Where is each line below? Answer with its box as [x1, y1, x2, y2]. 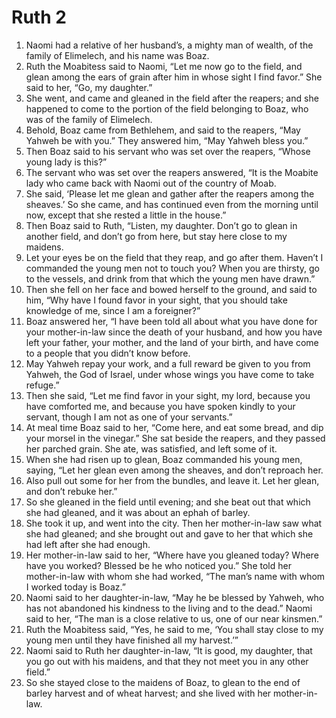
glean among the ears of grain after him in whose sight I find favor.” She [25, 71, 323, 83]
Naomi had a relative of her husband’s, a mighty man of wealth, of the [25, 39, 314, 51]
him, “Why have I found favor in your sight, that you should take [25, 294, 288, 306]
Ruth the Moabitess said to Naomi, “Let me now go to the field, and [25, 60, 303, 72]
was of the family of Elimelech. [25, 113, 153, 125]
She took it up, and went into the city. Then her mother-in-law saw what [25, 517, 323, 529]
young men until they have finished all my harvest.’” [25, 634, 239, 646]
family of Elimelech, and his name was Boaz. [25, 49, 210, 61]
